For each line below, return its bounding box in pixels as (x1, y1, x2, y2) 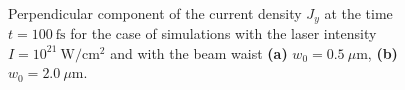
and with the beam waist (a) (110, 42, 288, 63)
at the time (324, 2, 393, 23)
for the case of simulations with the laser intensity (70, 23, 377, 44)
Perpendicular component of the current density (8, 2, 302, 23)
